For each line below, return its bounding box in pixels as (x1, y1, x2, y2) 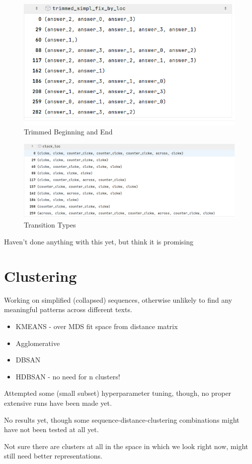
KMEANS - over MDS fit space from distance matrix (15, 321, 178, 331)
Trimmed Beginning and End (24, 126, 113, 137)
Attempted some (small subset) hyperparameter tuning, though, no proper (4, 388, 232, 398)
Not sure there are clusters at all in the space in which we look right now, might (4, 441, 249, 451)
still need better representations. (4, 451, 102, 461)
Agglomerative (15, 338, 60, 348)
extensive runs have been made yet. (4, 397, 112, 408)
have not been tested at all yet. (4, 424, 99, 435)
